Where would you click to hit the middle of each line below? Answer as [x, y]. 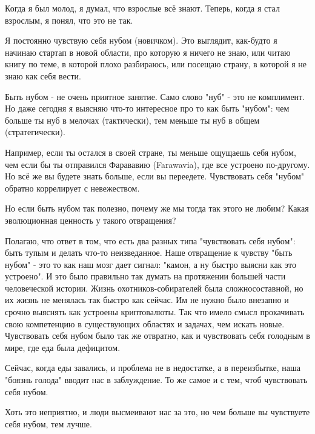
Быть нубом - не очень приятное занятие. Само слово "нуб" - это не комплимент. [155, 96]
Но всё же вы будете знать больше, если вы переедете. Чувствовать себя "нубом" [155, 176]
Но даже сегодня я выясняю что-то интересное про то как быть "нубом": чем [147, 108]
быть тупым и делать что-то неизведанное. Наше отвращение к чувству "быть [149, 252]
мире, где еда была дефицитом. [63, 347]
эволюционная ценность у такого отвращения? [91, 220]
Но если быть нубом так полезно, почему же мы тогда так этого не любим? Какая [157, 208]
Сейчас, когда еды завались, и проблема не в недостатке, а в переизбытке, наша [153, 368]
